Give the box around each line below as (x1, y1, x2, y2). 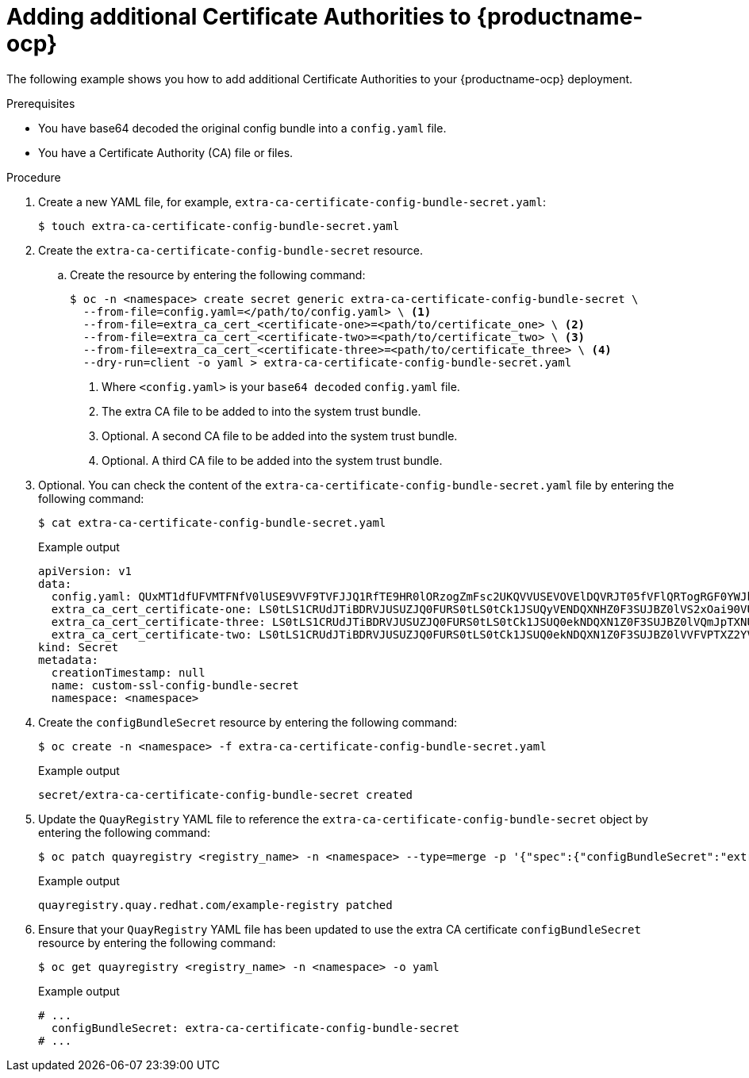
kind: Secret (38, 640, 119, 654)
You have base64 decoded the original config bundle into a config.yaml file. (38, 121, 447, 135)
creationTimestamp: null (51, 666, 205, 679)
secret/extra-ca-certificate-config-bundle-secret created (38, 788, 413, 801)
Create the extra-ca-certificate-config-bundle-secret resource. (38, 243, 423, 257)
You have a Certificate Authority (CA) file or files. (38, 145, 294, 159)
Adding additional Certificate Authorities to (6, 3, 471, 30)
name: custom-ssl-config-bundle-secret (51, 678, 299, 692)
